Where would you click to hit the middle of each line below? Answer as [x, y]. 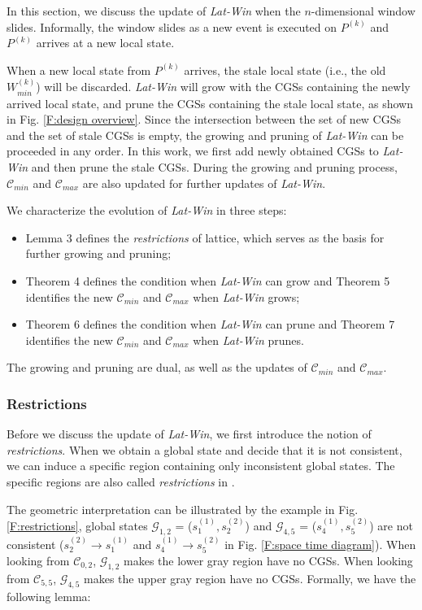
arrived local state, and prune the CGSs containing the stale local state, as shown [210, 103]
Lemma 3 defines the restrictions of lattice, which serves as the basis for [205, 237]
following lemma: [49, 596]
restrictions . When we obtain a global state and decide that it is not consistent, [204, 449]
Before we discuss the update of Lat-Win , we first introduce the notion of [189, 434]
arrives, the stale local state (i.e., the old [285, 70]
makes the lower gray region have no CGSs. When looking [268, 560]
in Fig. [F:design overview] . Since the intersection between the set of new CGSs [204, 119]
